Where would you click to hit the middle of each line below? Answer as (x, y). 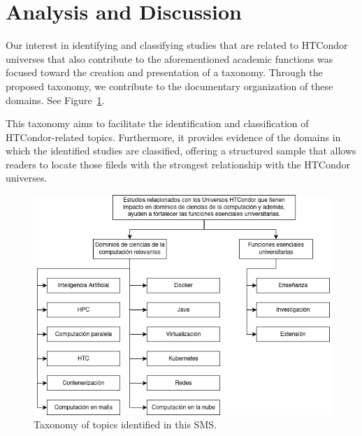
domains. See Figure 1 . (55, 100)
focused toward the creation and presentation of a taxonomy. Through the (164, 72)
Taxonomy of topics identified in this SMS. (125, 424)
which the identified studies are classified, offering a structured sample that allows (181, 151)
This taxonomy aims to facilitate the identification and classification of (157, 123)
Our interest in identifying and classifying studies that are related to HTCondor (177, 45)
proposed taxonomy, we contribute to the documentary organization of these (169, 86)
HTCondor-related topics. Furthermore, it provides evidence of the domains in (173, 137)
